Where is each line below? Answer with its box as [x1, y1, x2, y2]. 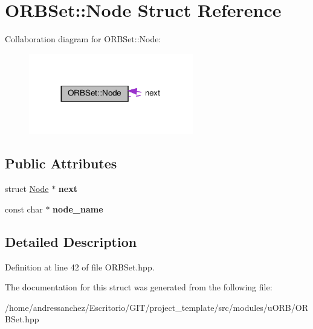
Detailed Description [5, 232, 137, 251]
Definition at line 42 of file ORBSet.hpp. [5, 260, 155, 273]
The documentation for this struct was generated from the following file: [5, 281, 273, 293]
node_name [53, 202, 103, 215]
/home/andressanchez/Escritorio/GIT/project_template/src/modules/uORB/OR [5, 301, 308, 313]
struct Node [5, 182, 49, 195]
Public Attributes [5, 154, 117, 173]
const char [5, 202, 43, 215]
